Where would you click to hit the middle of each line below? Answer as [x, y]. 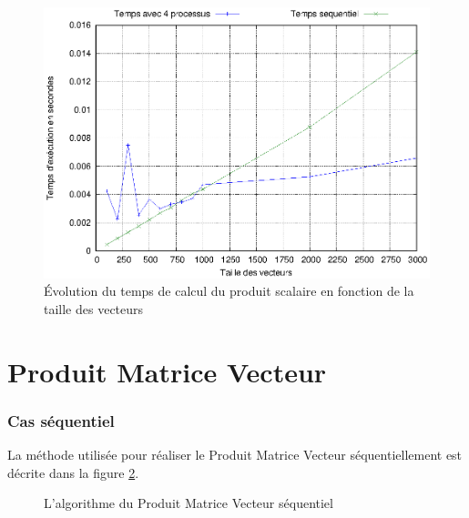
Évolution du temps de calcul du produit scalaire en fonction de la [229, 291]
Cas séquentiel [61, 420]
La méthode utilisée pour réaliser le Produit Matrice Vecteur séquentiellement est [235, 454]
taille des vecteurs [94, 308]
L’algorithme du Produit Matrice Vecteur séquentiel [189, 503]
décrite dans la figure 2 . [73, 472]
